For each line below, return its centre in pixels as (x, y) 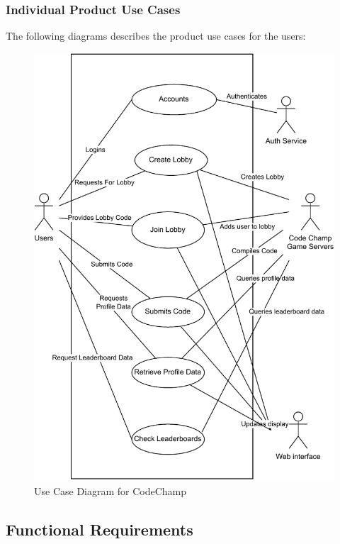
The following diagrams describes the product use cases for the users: (156, 36)
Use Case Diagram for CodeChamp (110, 491)
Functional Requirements (100, 529)
